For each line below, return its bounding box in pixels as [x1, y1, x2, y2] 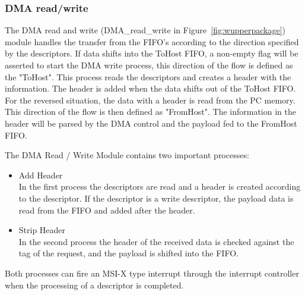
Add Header [18, 168, 63, 181]
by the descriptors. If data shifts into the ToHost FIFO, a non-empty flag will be [5, 47, 298, 59]
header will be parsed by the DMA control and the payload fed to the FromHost [5, 117, 297, 129]
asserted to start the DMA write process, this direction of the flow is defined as [5, 59, 293, 71]
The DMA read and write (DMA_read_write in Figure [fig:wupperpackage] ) [5, 24, 285, 36]
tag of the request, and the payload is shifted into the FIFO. [18, 247, 239, 259]
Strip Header [18, 224, 66, 236]
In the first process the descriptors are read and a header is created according [18, 180, 301, 193]
